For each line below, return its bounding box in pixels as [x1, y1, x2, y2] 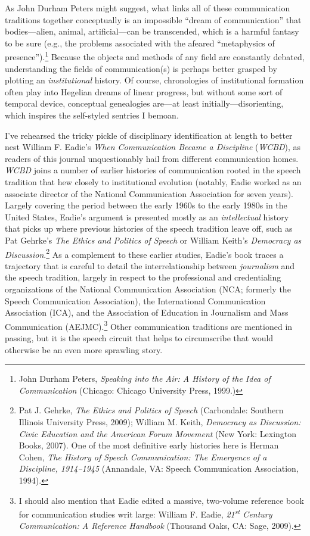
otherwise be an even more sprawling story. [5, 343, 163, 356]
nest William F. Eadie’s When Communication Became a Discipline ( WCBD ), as [5, 141, 301, 153]
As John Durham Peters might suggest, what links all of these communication [5, 2, 290, 14]
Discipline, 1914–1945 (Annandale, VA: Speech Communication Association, [18, 462, 299, 475]
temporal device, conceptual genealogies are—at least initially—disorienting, [5, 97, 284, 110]
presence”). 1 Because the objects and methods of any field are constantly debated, [5, 49, 305, 63]
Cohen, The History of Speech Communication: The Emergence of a [18, 450, 267, 463]
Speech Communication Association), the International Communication [5, 294, 266, 307]
